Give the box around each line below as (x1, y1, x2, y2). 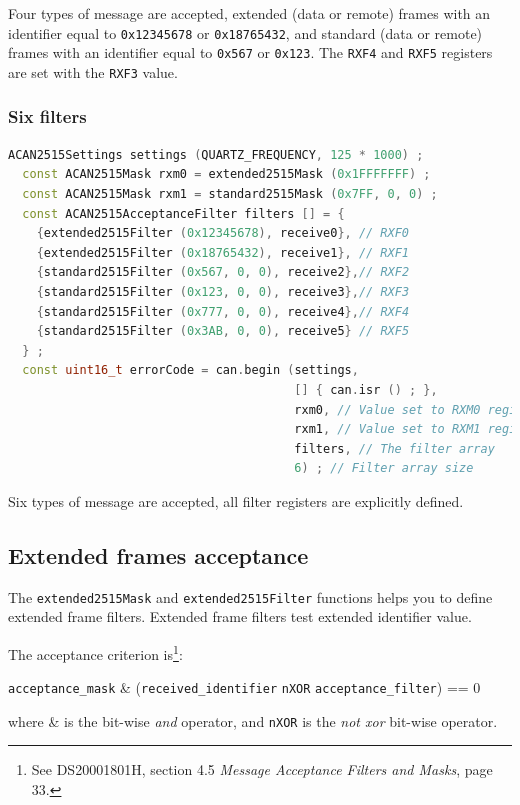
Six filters (8, 104, 87, 129)
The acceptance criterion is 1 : (8, 640, 183, 664)
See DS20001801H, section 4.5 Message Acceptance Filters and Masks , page (31, 759, 493, 780)
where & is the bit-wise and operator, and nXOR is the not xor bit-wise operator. (8, 710, 498, 731)
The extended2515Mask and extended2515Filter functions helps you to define (8, 586, 493, 607)
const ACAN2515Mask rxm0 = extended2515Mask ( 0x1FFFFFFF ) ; (22, 167, 431, 182)
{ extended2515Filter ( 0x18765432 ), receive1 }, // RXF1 (36, 245, 409, 260)
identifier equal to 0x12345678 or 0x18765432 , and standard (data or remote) (8, 22, 483, 43)
